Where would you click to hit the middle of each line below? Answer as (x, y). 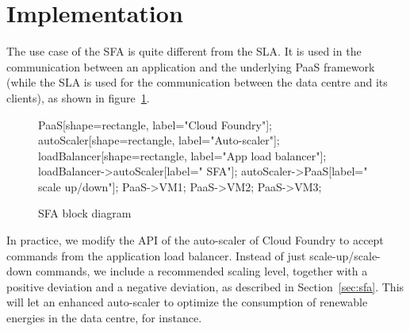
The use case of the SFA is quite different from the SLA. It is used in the (184, 51)
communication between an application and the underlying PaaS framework (191, 66)
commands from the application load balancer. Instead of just (156, 255)
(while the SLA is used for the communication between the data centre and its (197, 82)
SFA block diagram (85, 213)
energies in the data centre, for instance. (104, 318)
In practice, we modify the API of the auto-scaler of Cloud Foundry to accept (195, 240)
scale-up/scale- (345, 255)
